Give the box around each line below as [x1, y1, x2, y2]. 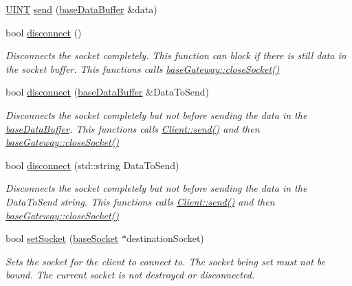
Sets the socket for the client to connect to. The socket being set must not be [5, 254, 325, 268]
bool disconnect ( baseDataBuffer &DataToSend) [5, 85, 209, 99]
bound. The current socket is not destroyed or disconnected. [5, 267, 255, 282]
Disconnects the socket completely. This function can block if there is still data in [5, 48, 346, 63]
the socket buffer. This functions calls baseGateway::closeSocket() [5, 61, 280, 76]
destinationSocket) [126, 231, 204, 245]
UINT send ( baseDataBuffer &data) [5, 2, 157, 16]
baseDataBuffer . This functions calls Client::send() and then [5, 121, 260, 135]
